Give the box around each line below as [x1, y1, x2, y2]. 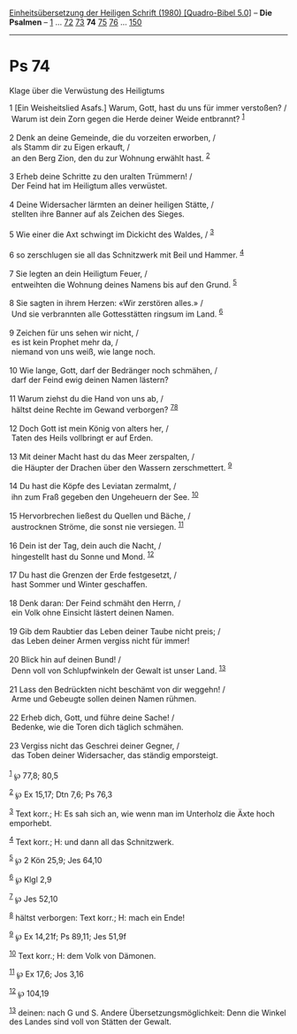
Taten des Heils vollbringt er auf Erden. [11, 433, 153, 443]
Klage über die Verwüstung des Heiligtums [9, 85, 165, 96]
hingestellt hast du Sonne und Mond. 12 [11, 549, 155, 562]
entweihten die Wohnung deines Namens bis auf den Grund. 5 [11, 278, 237, 290]
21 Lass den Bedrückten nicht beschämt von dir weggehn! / [9, 684, 225, 694]
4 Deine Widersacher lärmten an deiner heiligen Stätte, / [9, 199, 215, 211]
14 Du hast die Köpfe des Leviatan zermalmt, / [9, 481, 177, 492]
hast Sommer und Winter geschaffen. [11, 579, 148, 590]
